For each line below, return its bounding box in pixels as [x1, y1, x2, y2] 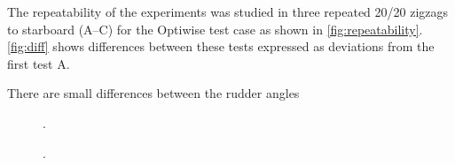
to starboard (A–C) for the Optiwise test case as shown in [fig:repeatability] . [7, 19, 423, 38]
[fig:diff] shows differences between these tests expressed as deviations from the [7, 37, 435, 56]
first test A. [7, 54, 70, 72]
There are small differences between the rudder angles [7, 84, 300, 102]
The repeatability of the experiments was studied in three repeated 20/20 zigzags [7, 3, 449, 20]
